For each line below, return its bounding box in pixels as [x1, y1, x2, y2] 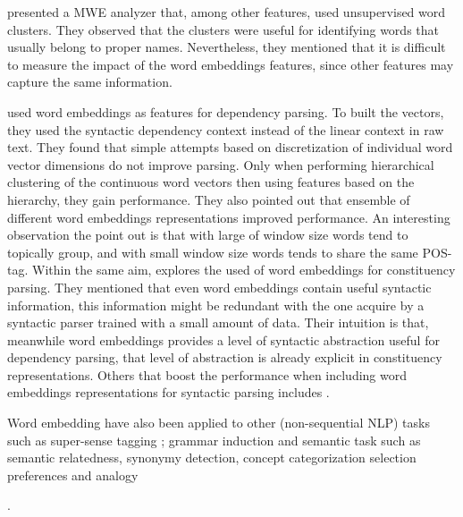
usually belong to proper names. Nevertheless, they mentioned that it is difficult [7, 38, 446, 56]
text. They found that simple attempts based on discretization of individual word [7, 138, 453, 157]
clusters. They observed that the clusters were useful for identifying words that [7, 20, 439, 38]
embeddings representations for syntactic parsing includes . [7, 383, 330, 402]
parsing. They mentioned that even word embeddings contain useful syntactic [7, 277, 432, 296]
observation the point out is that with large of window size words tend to [7, 225, 408, 244]
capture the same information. [7, 72, 173, 91]
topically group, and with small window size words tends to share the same [7, 242, 418, 261]
